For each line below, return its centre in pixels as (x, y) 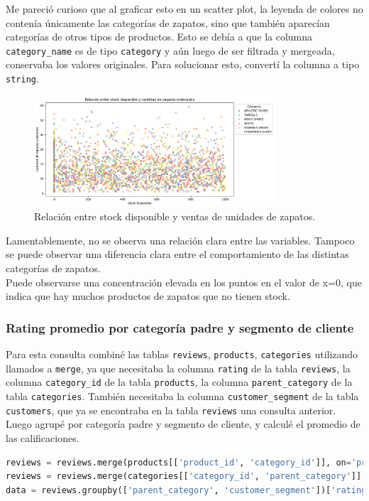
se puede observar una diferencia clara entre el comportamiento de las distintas (177, 254)
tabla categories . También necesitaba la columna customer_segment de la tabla (182, 396)
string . (22, 79)
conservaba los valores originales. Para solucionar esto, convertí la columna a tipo (183, 64)
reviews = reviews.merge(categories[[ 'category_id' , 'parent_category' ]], (186, 476)
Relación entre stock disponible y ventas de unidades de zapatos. (175, 216)
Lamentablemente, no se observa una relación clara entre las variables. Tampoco (180, 240)
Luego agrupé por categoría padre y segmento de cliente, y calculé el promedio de (183, 424)
